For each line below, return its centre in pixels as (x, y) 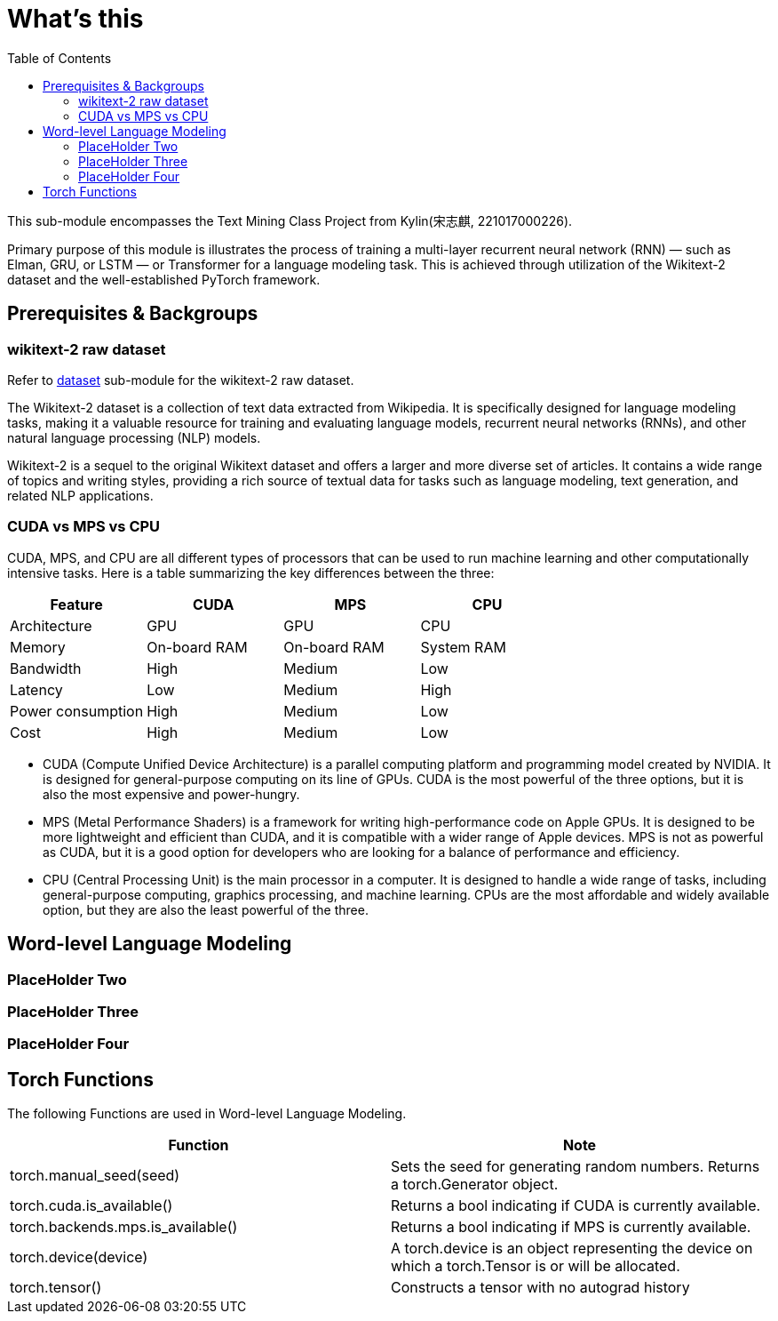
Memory (38, 647)
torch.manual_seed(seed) (95, 1176)
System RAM (463, 647)
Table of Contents (60, 58)
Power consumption (77, 711)
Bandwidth (46, 668)
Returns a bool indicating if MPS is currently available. (571, 1227)
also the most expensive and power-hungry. (171, 794)
